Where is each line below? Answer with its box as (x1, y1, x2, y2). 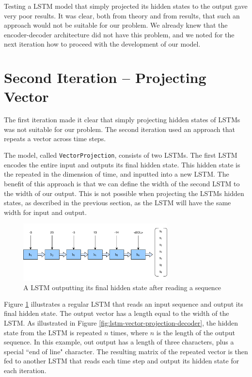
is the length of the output (156, 327, 236, 337)
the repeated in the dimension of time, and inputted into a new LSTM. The (4, 169, 229, 179)
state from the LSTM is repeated (4, 327, 102, 337)
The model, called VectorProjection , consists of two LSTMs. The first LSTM (4, 150, 237, 160)
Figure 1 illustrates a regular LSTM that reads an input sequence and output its (4, 298, 243, 309)
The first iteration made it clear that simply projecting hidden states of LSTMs (4, 115, 240, 125)
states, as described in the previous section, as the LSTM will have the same (4, 197, 231, 208)
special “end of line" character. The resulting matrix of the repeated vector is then (4, 346, 248, 356)
